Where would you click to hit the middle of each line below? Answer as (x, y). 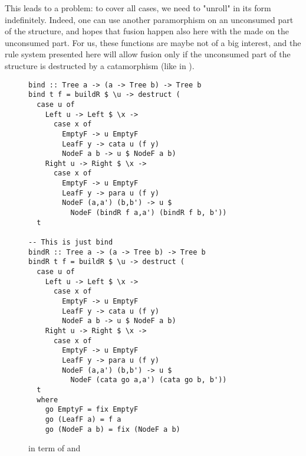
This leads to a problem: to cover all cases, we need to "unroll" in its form (138, 8)
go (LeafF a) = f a (83, 419)
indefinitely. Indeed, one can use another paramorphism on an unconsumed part (149, 19)
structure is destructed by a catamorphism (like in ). (100, 65)
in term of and (55, 448)
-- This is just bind (71, 242)
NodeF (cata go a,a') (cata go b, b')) (149, 380)
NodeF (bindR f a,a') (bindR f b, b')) (149, 213)
